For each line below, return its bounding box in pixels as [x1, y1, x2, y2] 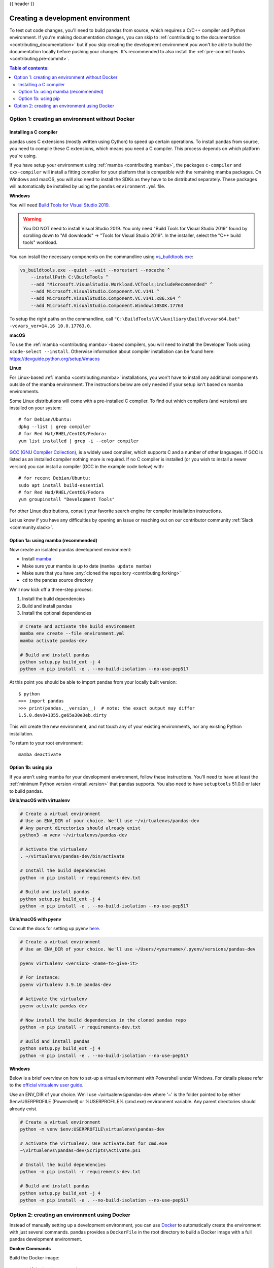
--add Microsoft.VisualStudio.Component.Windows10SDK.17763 [30, 302, 184, 308]
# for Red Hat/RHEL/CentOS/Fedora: [18, 431, 107, 437]
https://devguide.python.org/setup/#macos [9, 356, 100, 362]
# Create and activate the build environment [20, 624, 135, 629]
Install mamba [22, 556, 52, 562]
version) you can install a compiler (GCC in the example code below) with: [9, 463, 164, 469]
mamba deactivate [18, 752, 61, 758]
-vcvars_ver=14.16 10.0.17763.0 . [9, 323, 91, 329]
